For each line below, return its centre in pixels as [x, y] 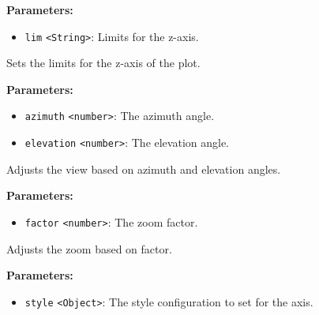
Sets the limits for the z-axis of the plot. [103, 63]
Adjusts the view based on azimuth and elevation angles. [144, 169]
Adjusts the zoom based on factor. [89, 248]
